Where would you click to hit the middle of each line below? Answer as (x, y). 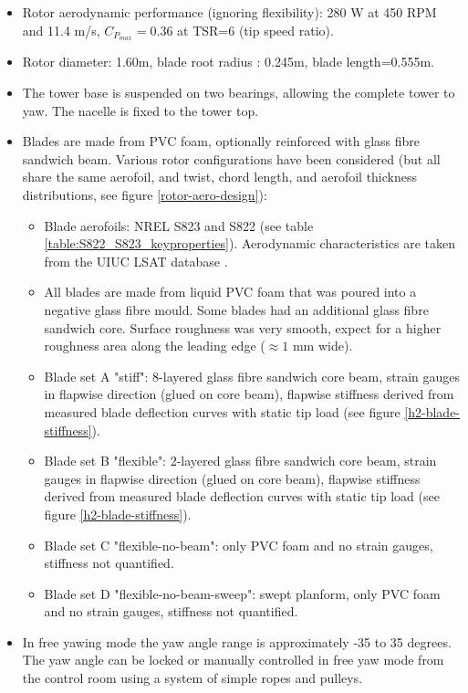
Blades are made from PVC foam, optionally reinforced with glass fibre (221, 141)
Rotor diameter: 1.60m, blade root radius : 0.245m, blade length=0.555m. (228, 62)
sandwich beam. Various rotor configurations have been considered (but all (231, 158)
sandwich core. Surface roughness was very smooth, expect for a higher (243, 327)
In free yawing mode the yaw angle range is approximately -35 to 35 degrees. (237, 641)
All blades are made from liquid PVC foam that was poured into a (230, 292)
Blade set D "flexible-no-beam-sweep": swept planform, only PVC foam (242, 593)
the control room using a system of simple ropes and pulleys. (192, 678)
